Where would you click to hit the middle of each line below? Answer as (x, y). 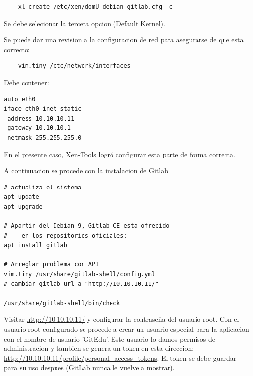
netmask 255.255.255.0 (44, 138)
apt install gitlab (36, 245)
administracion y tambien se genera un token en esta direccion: (99, 348)
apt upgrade (23, 206)
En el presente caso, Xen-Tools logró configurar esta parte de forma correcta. (120, 154)
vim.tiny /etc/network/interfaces (74, 66)
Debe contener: (27, 82)
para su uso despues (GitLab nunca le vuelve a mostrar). (89, 367)
